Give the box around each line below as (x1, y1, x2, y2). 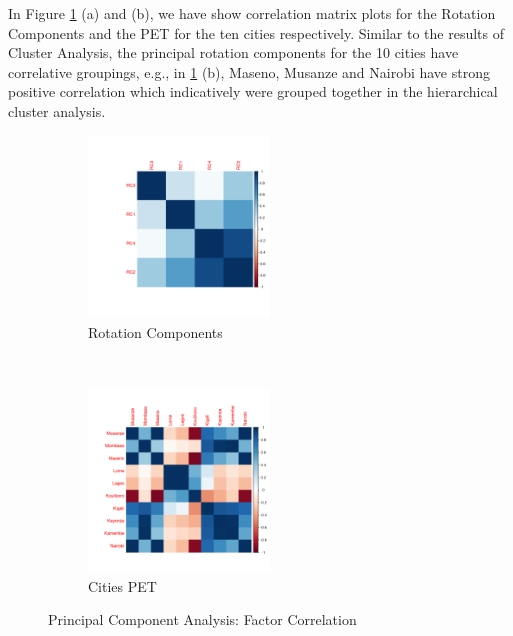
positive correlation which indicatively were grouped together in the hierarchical (8, 81, 498, 102)
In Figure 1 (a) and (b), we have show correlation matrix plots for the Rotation (8, 3, 496, 23)
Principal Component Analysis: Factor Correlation (48, 609, 357, 630)
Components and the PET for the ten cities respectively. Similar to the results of (8, 22, 504, 43)
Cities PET (88, 575, 157, 596)
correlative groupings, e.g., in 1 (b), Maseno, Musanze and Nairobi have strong (8, 61, 490, 82)
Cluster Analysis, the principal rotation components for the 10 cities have (8, 42, 459, 63)
